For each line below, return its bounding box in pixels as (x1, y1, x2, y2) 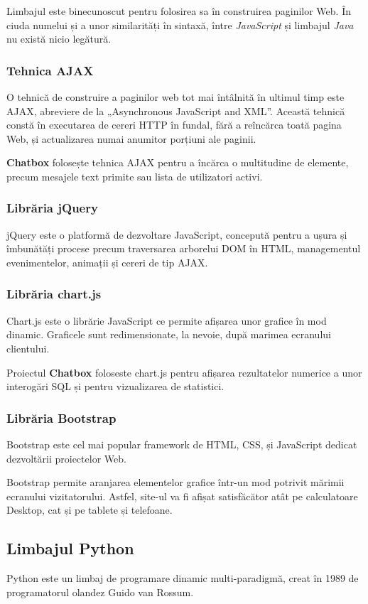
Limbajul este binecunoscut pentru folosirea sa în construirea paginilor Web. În (6, 4, 351, 18)
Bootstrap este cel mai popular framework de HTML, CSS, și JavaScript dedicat (6, 436, 357, 451)
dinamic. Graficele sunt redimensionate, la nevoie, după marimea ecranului (6, 327, 331, 342)
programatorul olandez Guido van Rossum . (6, 584, 194, 599)
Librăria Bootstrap (6, 409, 117, 426)
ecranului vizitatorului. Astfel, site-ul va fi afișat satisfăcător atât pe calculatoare (6, 488, 358, 503)
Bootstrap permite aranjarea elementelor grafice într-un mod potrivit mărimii (6, 475, 345, 490)
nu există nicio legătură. (6, 31, 112, 46)
